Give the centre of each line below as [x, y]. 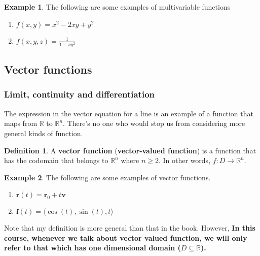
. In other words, [184, 160]
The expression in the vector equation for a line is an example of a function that [129, 113]
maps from [21, 123]
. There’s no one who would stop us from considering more [154, 123]
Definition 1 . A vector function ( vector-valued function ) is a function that [130, 150]
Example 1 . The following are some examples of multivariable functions [117, 7]
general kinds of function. [44, 133]
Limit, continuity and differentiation [80, 94]
